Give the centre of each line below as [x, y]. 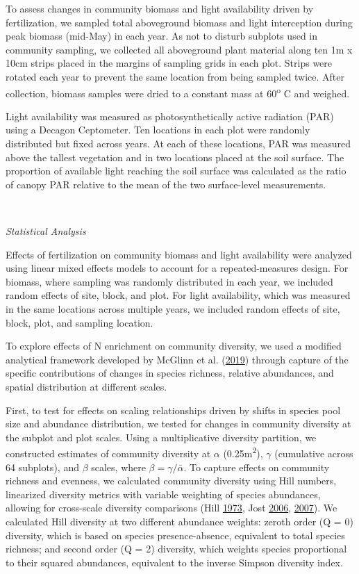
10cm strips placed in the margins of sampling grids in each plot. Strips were [169, 63]
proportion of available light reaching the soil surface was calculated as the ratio [176, 171]
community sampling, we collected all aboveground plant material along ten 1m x [179, 49]
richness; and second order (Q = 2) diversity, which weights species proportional [176, 549]
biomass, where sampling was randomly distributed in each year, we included [169, 281]
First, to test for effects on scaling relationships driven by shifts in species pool [173, 410]
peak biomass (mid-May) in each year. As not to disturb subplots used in [162, 36]
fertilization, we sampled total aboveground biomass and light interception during [179, 22]
